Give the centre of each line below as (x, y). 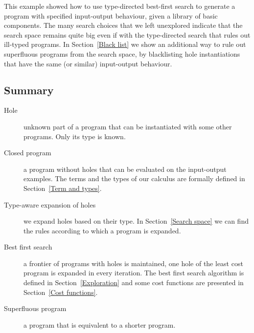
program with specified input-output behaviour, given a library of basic (111, 15)
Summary (29, 90)
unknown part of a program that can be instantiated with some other (128, 126)
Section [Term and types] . (63, 188)
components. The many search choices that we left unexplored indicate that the (123, 25)
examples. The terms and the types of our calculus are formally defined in (134, 178)
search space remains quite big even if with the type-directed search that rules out (127, 34)
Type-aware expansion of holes (50, 204)
